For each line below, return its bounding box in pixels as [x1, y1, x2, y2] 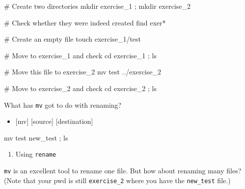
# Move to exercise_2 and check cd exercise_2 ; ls [4, 83, 157, 93]
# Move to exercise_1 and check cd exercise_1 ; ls [4, 50, 157, 60]
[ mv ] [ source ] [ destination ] [15, 116, 93, 126]
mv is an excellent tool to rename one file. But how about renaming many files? [4, 165, 242, 176]
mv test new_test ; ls [4, 132, 68, 142]
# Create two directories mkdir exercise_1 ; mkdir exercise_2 [4, 1, 191, 11]
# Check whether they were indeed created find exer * [4, 17, 166, 27]
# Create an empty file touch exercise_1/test [4, 34, 141, 44]
